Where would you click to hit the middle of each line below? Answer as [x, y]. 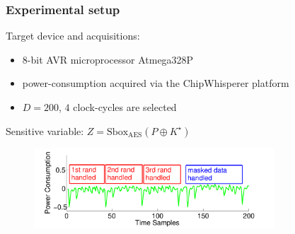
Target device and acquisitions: [73, 36]
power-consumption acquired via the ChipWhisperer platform [156, 83]
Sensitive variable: [45, 130]
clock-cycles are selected [125, 107]
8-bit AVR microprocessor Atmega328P [108, 59]
